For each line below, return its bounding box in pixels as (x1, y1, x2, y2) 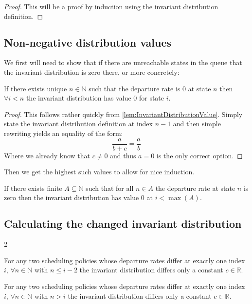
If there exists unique (4, 83, 67, 93)
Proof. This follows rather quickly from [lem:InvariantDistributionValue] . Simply (4, 109, 243, 119)
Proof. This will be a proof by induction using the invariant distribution (4, 1, 218, 11)
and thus (110, 150, 136, 160)
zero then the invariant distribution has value (4, 192, 139, 203)
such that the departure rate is (89, 83, 180, 93)
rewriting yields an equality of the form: (4, 128, 123, 138)
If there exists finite (4, 183, 62, 193)
